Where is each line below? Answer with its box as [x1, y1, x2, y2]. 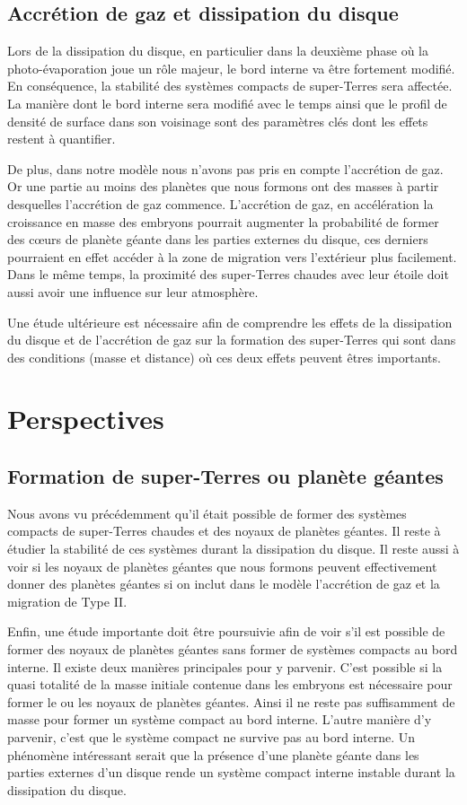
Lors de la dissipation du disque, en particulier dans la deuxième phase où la [7, 41, 429, 60]
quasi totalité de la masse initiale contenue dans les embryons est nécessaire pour [7, 675, 453, 694]
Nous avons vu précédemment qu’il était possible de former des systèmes [7, 503, 407, 522]
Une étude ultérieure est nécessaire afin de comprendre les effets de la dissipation [7, 312, 453, 331]
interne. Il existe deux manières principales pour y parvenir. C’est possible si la [7, 657, 443, 676]
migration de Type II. [7, 591, 128, 610]
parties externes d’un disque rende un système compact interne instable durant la [7, 763, 455, 782]
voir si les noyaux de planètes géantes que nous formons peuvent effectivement [7, 556, 437, 575]
